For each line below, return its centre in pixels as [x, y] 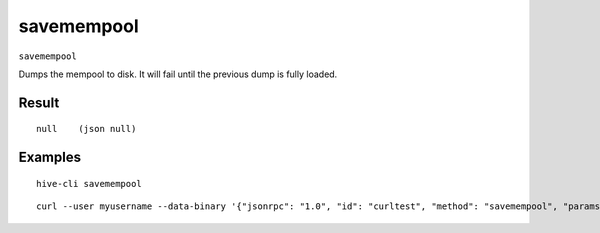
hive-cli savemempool [89, 183]
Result [39, 102]
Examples [50, 157]
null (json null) [86, 129]
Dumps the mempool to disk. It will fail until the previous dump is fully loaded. [178, 74]
